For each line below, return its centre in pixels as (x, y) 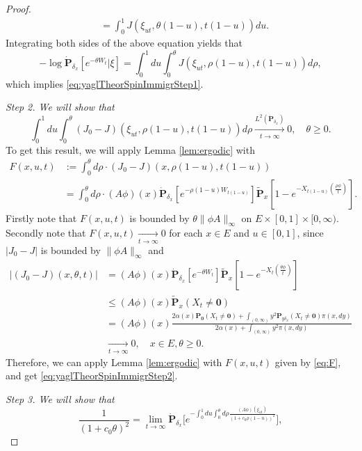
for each (186, 233)
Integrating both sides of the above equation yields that (124, 42)
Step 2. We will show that (60, 107)
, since (310, 233)
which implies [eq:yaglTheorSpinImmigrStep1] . (105, 83)
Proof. (18, 8)
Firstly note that (41, 217)
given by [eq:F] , (308, 362)
